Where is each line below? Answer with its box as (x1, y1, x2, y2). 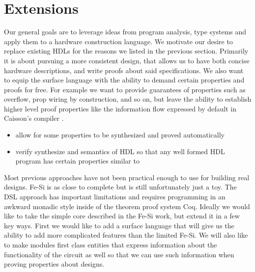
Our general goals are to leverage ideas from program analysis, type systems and (4, 27, 247, 37)
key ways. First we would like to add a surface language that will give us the (4, 220, 234, 230)
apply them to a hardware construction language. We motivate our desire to (4, 36, 233, 46)
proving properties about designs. (4, 259, 105, 269)
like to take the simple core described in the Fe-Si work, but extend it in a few (4, 211, 240, 221)
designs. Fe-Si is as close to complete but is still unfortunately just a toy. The (4, 182, 237, 192)
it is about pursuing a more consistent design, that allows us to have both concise (4, 55, 250, 65)
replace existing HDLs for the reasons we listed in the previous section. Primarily (4, 46, 249, 56)
